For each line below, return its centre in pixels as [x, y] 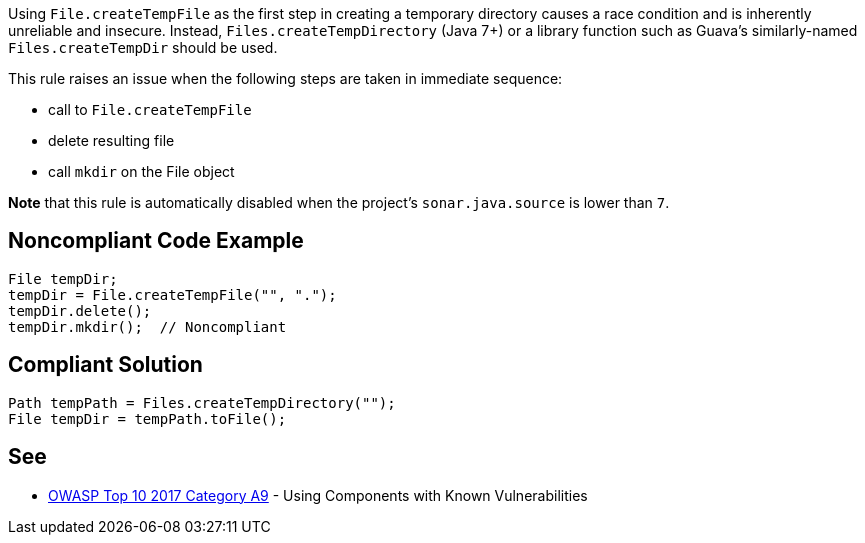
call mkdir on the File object [141, 171]
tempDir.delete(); [80, 310]
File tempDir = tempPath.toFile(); [147, 418]
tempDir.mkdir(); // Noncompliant [147, 326]
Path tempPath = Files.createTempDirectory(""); [202, 402]
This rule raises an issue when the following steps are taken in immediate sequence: [285, 78]
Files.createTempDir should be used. [143, 47]
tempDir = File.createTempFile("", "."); [172, 294]
